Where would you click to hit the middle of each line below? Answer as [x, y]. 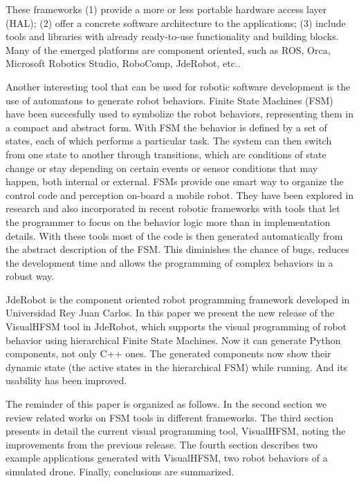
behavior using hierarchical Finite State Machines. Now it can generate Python [173, 340]
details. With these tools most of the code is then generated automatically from [174, 235]
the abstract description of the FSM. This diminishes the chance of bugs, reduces [177, 249]
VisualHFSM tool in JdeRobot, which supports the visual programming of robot [176, 326]
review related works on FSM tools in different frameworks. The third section [170, 417]
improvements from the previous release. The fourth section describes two [162, 444]
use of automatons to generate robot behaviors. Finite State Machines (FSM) [169, 100]
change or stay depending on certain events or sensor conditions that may [162, 168]
